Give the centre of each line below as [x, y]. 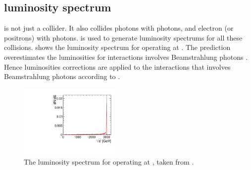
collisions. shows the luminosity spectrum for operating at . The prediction [117, 47]
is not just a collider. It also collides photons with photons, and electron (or [119, 28]
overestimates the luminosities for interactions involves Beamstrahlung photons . [126, 57]
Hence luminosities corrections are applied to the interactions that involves [117, 66]
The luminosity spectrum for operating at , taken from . [109, 162]
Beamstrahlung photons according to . [62, 76]
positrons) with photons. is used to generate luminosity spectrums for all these [123, 37]
